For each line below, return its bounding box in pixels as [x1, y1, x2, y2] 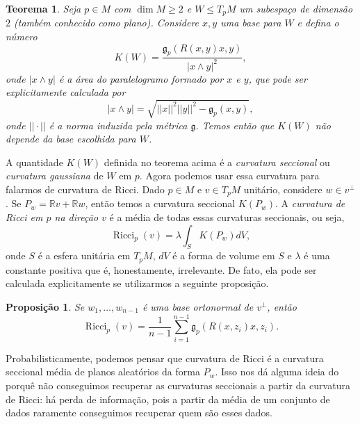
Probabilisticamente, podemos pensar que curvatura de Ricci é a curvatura [6, 350, 324, 365]
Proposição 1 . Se [6, 300, 85, 313]
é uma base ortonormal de [142, 300, 254, 313]
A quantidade [6, 154, 63, 169]
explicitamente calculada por [6, 85, 126, 99]
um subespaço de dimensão [239, 1, 353, 15]
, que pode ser [248, 71, 307, 85]
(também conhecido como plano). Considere [14, 15, 199, 30]
